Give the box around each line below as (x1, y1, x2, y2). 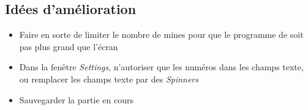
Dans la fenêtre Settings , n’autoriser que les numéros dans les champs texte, (19, 61, 304, 73)
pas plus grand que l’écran (19, 40, 118, 53)
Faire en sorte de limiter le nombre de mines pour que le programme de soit (19, 28, 304, 41)
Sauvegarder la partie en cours (19, 93, 133, 106)
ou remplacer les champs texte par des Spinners (19, 72, 199, 85)
